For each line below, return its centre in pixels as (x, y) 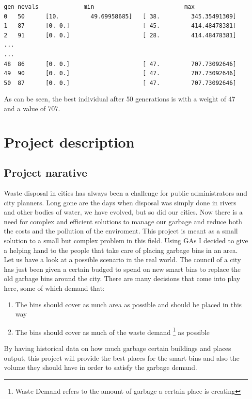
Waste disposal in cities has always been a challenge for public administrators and (126, 193)
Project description (69, 141)
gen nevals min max (99, 7)
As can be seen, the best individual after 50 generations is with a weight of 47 (120, 99)
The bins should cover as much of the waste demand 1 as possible (112, 331)
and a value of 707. (32, 108)
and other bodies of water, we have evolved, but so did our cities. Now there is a (123, 212)
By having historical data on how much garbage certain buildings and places (118, 348)
